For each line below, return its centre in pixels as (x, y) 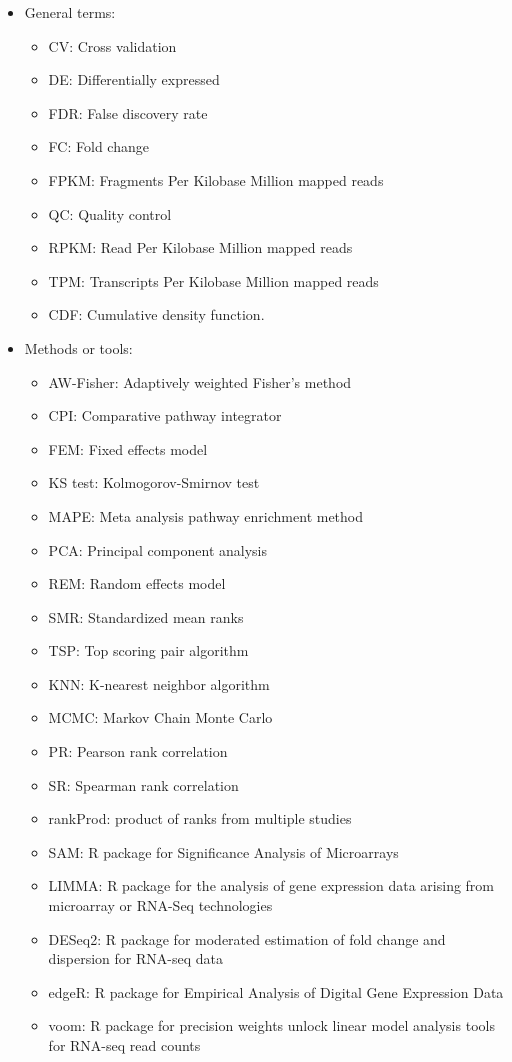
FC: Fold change (98, 146)
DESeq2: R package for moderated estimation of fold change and (247, 938)
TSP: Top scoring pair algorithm (148, 650)
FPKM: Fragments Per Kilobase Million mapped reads (216, 179)
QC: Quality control (110, 213)
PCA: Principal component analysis (157, 549)
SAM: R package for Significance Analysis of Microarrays (223, 851)
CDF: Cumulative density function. (156, 314)
